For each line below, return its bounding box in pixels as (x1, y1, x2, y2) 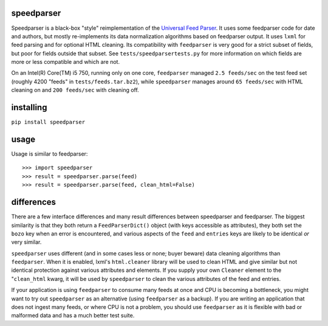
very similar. (11, 238, 42, 246)
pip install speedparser (11, 119, 85, 126)
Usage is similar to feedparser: (11, 150, 88, 158)
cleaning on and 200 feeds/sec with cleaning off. (11, 86, 139, 94)
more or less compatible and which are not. (11, 58, 120, 66)
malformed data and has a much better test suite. (11, 312, 135, 319)
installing (11, 102, 47, 113)
